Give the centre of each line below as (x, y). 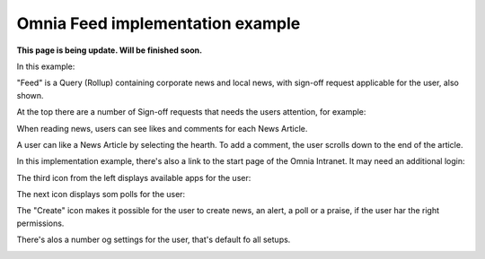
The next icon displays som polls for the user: (101, 194)
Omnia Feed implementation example (159, 23)
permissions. (40, 223)
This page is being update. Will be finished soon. (109, 50)
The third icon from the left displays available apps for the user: (134, 177)
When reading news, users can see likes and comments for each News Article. (162, 128)
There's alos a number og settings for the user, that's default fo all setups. (154, 240)
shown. (30, 95)
